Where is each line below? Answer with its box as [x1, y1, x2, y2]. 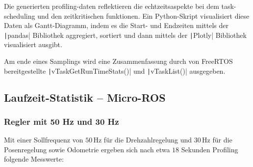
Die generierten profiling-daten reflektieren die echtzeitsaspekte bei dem [4, 1, 219, 11]
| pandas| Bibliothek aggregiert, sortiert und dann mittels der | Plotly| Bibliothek [4, 29, 247, 40]
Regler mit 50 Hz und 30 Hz [4, 115, 119, 127]
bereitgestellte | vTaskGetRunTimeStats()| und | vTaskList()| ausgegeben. [4, 65, 226, 76]
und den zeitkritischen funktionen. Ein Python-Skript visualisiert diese [37, 10, 250, 21]
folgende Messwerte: [4, 154, 64, 164]
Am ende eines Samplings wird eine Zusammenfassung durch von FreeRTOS [4, 56, 233, 66]
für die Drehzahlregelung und [103, 135, 192, 145]
